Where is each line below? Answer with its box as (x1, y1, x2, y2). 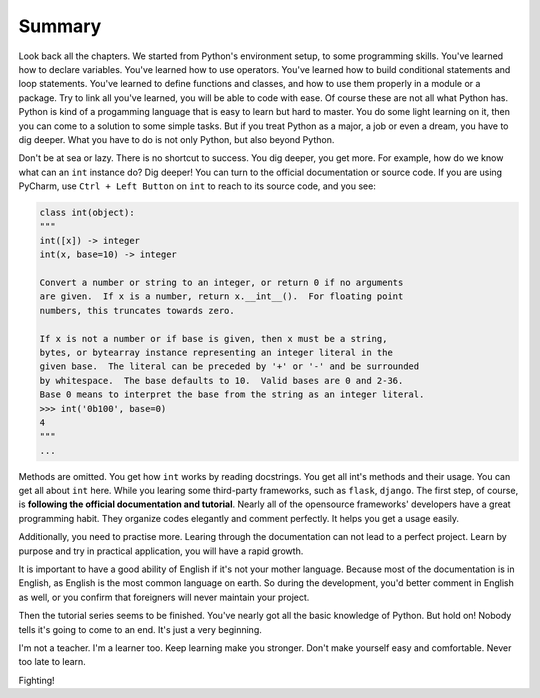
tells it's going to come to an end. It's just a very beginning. (18, 623, 262, 635)
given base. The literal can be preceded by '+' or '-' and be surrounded (39, 361, 420, 372)
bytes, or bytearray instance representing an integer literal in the (39, 346, 394, 358)
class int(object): (39, 207, 135, 219)
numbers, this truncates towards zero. (39, 305, 235, 316)
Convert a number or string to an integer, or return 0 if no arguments (39, 277, 404, 288)
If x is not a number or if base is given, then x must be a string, (39, 333, 388, 344)
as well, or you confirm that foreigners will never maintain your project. (18, 591, 310, 603)
